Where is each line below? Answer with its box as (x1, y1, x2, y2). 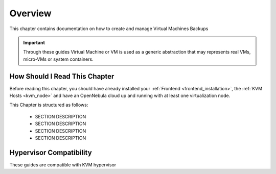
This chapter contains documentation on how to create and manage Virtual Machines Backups (9, 26, 209, 32)
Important (23, 39, 45, 45)
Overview (9, 8, 52, 19)
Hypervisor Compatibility (9, 148, 92, 157)
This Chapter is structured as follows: (9, 102, 88, 108)
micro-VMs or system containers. (23, 56, 94, 62)
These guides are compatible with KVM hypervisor (9, 161, 117, 168)
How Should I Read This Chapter (9, 72, 114, 81)
